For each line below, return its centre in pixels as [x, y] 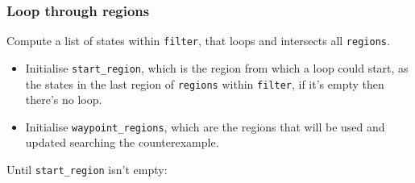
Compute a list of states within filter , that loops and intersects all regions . [198, 41]
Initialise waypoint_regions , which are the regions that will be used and [205, 126]
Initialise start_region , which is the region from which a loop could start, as [217, 67]
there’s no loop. [64, 100]
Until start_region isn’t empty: [87, 170]
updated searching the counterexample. [122, 142]
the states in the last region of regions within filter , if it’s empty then [205, 83]
